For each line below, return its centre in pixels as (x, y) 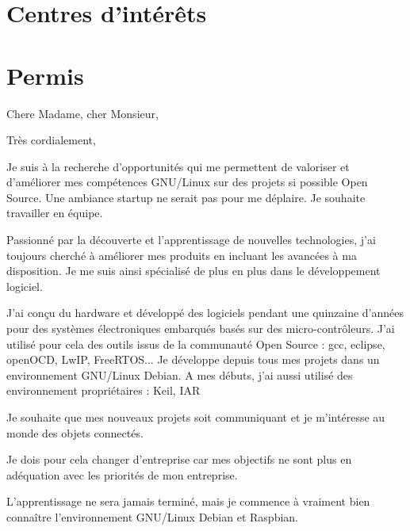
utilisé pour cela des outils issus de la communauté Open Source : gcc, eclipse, (196, 344)
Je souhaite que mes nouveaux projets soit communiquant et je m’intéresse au (196, 417)
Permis (45, 75)
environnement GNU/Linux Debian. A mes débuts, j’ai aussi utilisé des (180, 374)
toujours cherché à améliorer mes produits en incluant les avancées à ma (182, 255)
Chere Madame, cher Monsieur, (82, 113)
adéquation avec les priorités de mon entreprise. (122, 474)
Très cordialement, (51, 140)
